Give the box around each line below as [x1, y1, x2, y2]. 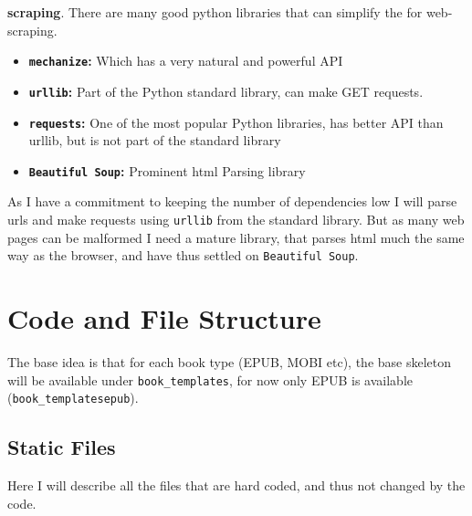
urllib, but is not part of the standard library [28, 131, 281, 150]
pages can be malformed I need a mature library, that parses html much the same [7, 227, 465, 247]
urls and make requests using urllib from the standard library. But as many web [7, 210, 465, 228]
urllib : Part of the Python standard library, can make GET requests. [28, 81, 424, 100]
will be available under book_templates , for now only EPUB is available [7, 370, 413, 389]
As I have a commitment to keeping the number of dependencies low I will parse [7, 192, 457, 211]
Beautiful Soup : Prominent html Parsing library [28, 161, 306, 180]
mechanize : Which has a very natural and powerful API [28, 51, 343, 70]
